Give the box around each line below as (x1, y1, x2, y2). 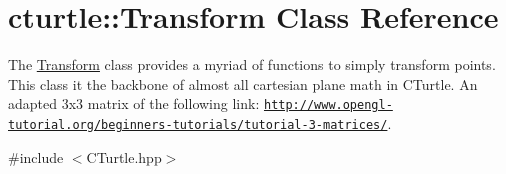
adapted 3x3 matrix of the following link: (8, 93, 260, 114)
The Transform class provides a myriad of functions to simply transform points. (8, 54, 496, 75)
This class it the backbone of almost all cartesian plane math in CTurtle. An (8, 73, 478, 94)
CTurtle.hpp (86, 146, 162, 167)
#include (8, 146, 64, 167)
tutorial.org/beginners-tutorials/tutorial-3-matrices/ (8, 117, 388, 132)
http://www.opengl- (263, 98, 393, 113)
